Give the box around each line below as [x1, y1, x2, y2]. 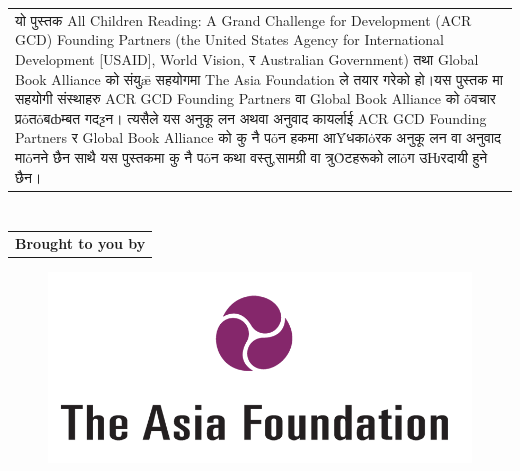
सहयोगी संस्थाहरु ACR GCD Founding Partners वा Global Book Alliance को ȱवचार [15, 88, 496, 109]
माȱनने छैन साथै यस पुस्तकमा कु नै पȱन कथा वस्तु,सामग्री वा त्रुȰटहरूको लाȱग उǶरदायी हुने [15, 146, 488, 167]
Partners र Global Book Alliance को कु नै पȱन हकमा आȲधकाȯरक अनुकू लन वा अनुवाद [15, 127, 502, 148]
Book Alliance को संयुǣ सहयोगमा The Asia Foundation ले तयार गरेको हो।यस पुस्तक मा [15, 68, 503, 89]
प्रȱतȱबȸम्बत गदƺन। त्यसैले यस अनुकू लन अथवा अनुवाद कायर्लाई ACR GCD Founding [15, 107, 487, 128]
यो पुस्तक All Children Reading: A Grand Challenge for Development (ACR [15, 9, 472, 30]
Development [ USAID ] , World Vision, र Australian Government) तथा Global [15, 48, 479, 69]
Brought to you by [15, 232, 146, 253]
